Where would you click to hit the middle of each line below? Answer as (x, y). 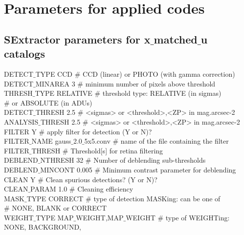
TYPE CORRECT (55, 198)
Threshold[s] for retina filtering (117, 150)
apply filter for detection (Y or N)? (99, 131)
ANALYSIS (21, 121)
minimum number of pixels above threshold (150, 83)
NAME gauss (51, 141)
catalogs (24, 53)
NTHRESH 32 (62, 160)
